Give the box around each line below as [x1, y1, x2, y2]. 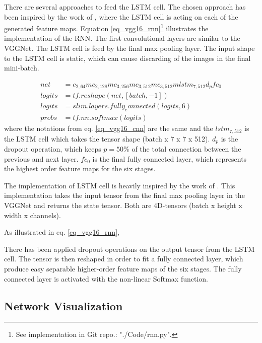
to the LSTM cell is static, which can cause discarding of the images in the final [4, 52, 251, 63]
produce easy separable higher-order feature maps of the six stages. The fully [4, 263, 242, 274]
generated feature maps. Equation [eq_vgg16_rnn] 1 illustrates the [4, 22, 209, 33]
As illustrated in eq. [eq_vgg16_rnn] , [4, 227, 119, 237]
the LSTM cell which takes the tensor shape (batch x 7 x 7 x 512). [4, 133, 210, 144]
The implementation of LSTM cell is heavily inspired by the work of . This [4, 180, 235, 190]
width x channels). [4, 210, 61, 220]
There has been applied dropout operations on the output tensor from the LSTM [4, 243, 255, 254]
